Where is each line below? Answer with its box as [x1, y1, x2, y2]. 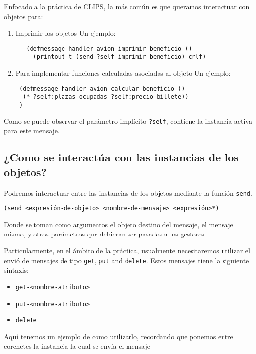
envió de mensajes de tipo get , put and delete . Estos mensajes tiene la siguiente [4, 255, 249, 265]
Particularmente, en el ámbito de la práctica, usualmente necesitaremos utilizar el [4, 245, 250, 255]
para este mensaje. [4, 125, 60, 136]
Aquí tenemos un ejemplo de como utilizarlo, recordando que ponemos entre [4, 331, 233, 341]
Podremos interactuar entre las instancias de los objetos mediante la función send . [4, 187, 252, 197]
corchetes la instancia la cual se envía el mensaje [4, 341, 151, 351]
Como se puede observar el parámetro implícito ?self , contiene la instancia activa [4, 116, 252, 126]
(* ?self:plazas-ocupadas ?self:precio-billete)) [23, 93, 189, 101]
